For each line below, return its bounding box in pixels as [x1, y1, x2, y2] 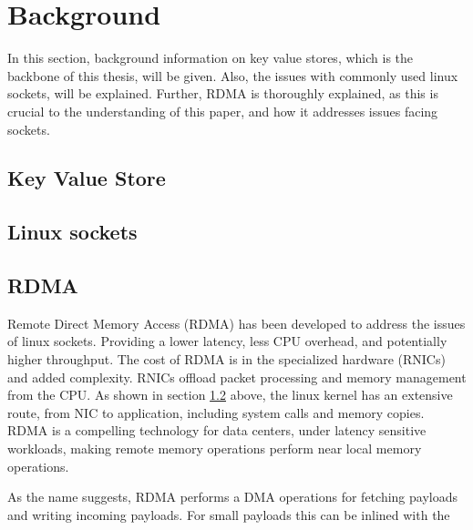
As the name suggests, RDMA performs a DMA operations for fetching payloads [7, 487, 458, 506]
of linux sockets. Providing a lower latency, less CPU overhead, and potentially [7, 331, 447, 351]
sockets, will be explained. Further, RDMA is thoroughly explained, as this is [7, 84, 438, 103]
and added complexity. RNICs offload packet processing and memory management [7, 367, 467, 386]
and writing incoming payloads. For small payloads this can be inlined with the [7, 505, 450, 524]
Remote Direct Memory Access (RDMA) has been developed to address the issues [7, 313, 466, 332]
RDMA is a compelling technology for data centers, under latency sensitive [7, 421, 427, 440]
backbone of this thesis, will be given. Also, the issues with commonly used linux [7, 66, 458, 85]
